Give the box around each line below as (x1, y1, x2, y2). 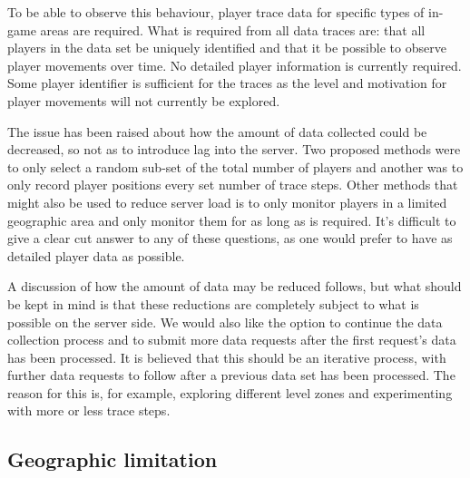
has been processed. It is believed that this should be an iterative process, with (7, 347, 446, 366)
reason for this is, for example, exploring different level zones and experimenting (7, 383, 453, 402)
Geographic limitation (7, 445, 218, 473)
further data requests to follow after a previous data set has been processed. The (7, 366, 455, 385)
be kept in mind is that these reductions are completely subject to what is (7, 294, 419, 313)
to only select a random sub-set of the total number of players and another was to (7, 157, 464, 176)
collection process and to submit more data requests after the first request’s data (7, 330, 456, 349)
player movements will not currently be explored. (7, 91, 280, 110)
